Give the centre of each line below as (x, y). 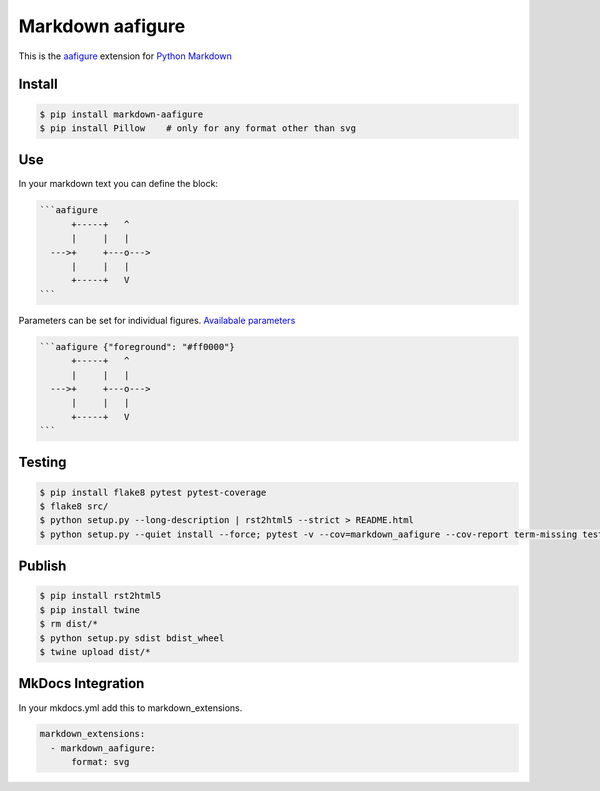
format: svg (100, 762)
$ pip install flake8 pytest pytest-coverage (153, 492)
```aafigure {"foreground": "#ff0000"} (137, 346)
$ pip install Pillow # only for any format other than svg (198, 128)
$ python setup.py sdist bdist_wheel (132, 638)
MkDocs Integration (81, 683)
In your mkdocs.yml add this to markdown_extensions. (130, 707)
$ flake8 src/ (74, 506)
